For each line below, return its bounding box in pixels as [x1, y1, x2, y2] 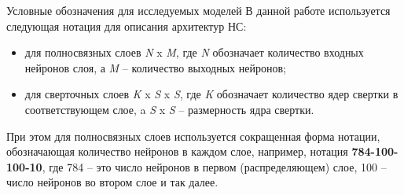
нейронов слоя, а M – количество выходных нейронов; [24, 59, 286, 75]
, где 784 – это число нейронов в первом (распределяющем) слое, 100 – [42, 158, 387, 175]
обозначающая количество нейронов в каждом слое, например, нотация [6, 143, 348, 160]
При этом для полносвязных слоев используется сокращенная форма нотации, [6, 127, 380, 144]
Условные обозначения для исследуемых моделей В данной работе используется [6, 2, 391, 18]
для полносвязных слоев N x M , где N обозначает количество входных [24, 44, 364, 61]
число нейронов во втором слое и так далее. [6, 174, 219, 190]
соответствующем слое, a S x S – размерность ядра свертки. [24, 101, 314, 117]
